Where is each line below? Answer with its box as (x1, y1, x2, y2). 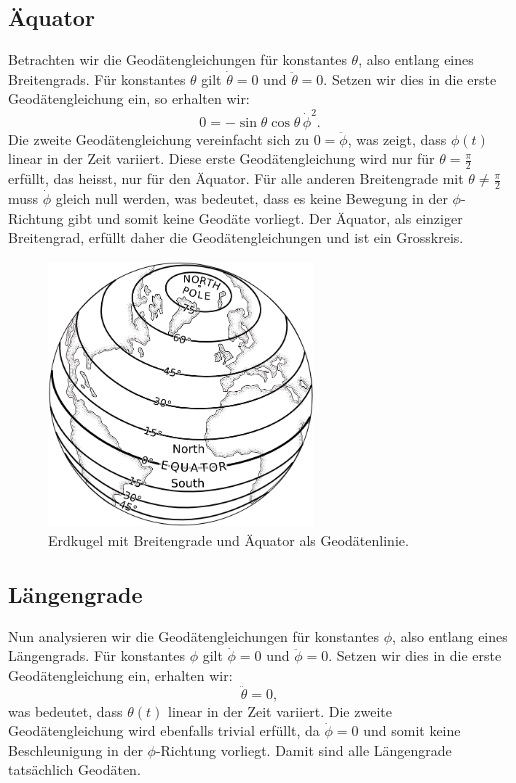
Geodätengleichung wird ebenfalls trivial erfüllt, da (8, 720, 320, 741)
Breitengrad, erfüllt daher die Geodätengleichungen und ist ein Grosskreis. (8, 227, 464, 248)
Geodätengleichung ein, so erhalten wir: (8, 88, 250, 109)
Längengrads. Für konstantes (8, 645, 185, 666)
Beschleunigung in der (8, 739, 143, 760)
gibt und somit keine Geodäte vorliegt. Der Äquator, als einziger (68, 207, 463, 228)
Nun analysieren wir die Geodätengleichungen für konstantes (8, 625, 380, 646)
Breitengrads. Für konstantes (8, 68, 186, 89)
